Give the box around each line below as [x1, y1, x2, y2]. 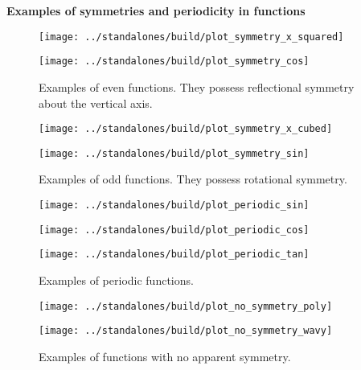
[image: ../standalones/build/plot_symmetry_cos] [39, 55, 310, 68]
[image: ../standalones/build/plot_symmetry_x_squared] [39, 31, 344, 43]
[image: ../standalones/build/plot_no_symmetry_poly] [39, 300, 333, 312]
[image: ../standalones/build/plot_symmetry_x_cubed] [39, 123, 333, 135]
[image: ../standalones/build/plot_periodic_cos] [39, 224, 310, 236]
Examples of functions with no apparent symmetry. [39, 347, 291, 364]
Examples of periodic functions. [39, 271, 194, 288]
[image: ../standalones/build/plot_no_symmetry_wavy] [39, 325, 333, 337]
